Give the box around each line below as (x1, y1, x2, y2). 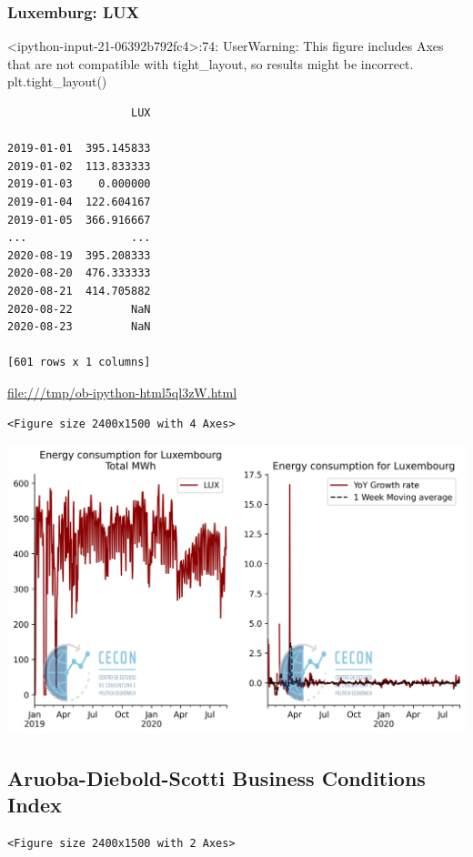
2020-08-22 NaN (7, 302, 151, 316)
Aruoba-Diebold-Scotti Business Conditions (7, 763, 426, 791)
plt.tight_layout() (7, 72, 107, 91)
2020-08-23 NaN (7, 320, 151, 334)
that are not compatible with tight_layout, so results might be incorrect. (7, 54, 414, 73)
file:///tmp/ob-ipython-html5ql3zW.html (7, 382, 237, 401)
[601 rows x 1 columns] (7, 356, 151, 369)
